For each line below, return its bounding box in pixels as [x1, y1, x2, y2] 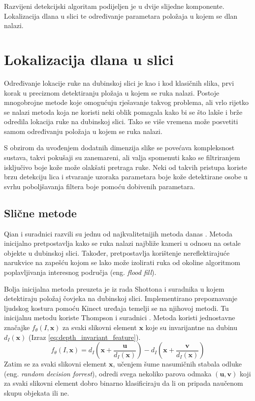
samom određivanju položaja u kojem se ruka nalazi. [4, 126, 162, 136]
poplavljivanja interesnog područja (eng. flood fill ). [4, 267, 157, 277]
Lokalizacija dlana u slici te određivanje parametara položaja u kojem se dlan [4, 10, 238, 21]
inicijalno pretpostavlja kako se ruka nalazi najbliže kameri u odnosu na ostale [4, 238, 241, 248]
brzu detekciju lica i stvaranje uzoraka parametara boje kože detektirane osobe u [4, 171, 248, 182]
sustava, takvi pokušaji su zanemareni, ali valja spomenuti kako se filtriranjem [4, 152, 240, 163]
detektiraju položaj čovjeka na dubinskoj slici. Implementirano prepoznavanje [4, 293, 237, 303]
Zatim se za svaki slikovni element [4, 359, 107, 369]
